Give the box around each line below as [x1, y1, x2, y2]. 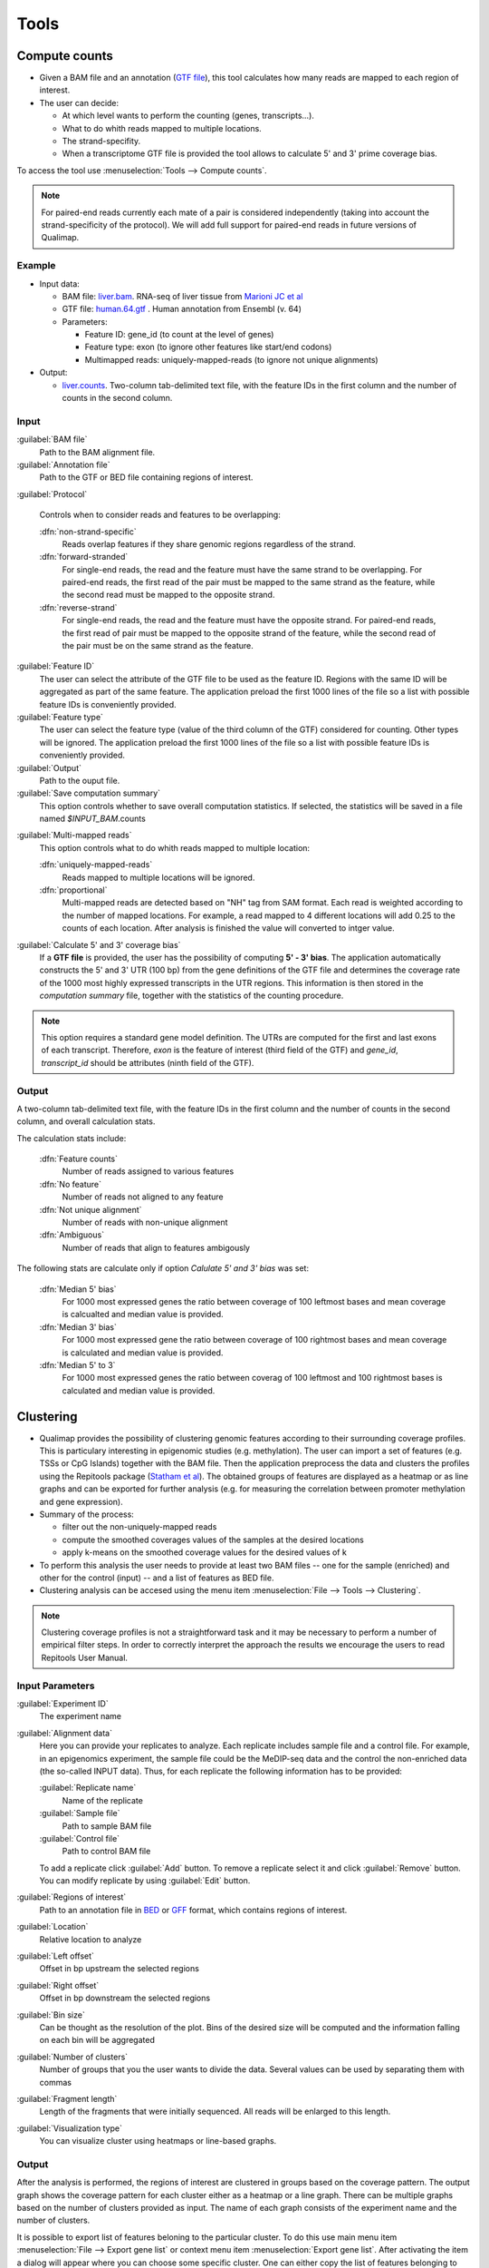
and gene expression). [39, 1496, 123, 1507]
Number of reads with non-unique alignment [62, 1217, 228, 1227]
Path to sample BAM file [62, 1820, 152, 1832]
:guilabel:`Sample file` [39, 1808, 121, 1819]
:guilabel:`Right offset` [16, 1980, 100, 1990]
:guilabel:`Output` [16, 762, 81, 773]
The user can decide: [39, 97, 120, 108]
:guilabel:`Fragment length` [16, 2093, 118, 2104]
